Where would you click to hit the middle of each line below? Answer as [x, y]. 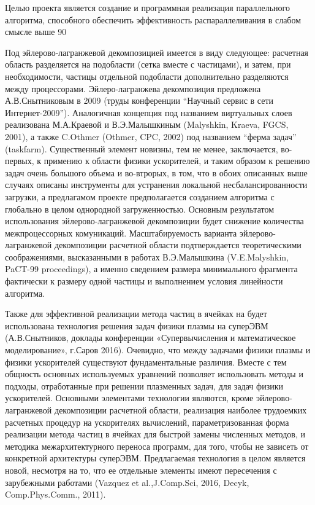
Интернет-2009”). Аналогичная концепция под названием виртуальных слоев [149, 112]
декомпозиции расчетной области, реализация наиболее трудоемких [181, 410]
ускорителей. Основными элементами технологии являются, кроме [129, 398]
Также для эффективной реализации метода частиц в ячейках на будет [136, 314]
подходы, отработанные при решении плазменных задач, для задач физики [144, 386]
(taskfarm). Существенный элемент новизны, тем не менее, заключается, [142, 148]
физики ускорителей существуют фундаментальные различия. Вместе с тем [146, 362]
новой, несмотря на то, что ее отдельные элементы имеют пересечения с [141, 470]
